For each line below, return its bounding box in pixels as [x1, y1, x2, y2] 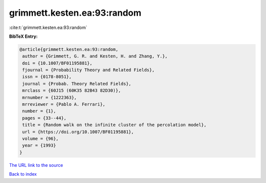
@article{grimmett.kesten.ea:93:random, [19, 47, 118, 52]
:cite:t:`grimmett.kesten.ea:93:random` [9, 25, 87, 30]
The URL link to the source [9, 162, 64, 168]
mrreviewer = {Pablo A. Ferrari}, [22, 102, 105, 107]
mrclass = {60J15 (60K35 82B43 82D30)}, [22, 88, 121, 93]
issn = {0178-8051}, [22, 74, 72, 79]
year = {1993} [22, 143, 56, 148]
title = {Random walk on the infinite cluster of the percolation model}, [22, 122, 207, 128]
